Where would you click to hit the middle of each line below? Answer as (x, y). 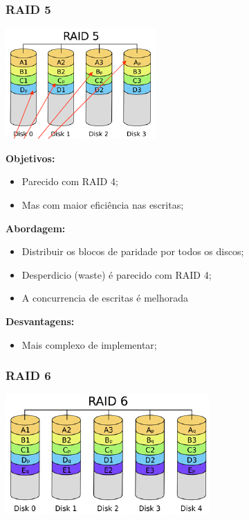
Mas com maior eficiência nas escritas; (103, 205)
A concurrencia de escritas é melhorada (105, 298)
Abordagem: (36, 228)
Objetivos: (30, 158)
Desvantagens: (40, 321)
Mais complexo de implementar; (89, 344)
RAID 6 (28, 375)
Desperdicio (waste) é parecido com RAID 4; (117, 274)
